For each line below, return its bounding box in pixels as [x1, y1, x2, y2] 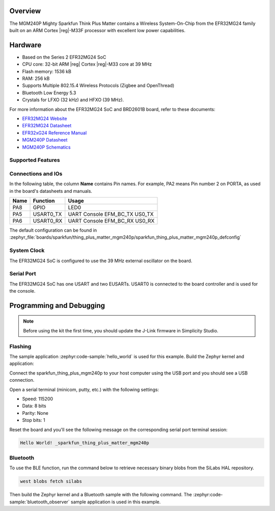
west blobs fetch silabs [20, 478, 82, 485]
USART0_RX [33, 217, 63, 224]
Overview [9, 7, 41, 15]
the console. [9, 288, 36, 294]
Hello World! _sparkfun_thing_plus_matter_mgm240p [20, 440, 150, 446]
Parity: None [22, 410, 48, 416]
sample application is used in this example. [70, 499, 161, 505]
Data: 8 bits [22, 403, 46, 409]
